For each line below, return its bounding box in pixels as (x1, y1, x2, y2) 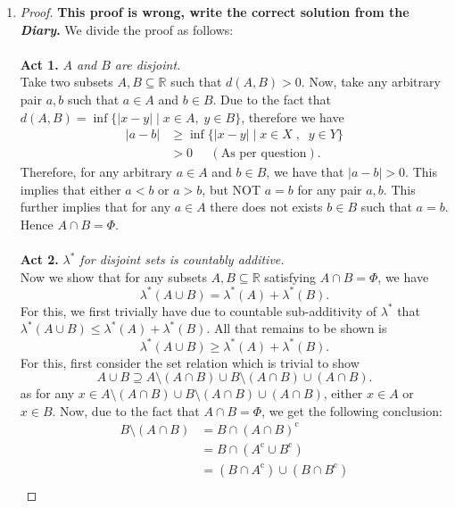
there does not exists (210, 197, 323, 216)
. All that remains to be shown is (206, 319, 387, 337)
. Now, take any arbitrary (301, 72, 441, 91)
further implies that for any (20, 197, 171, 216)
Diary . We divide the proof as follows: (20, 20, 234, 38)
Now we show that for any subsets (20, 267, 207, 286)
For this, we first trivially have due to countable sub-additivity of (20, 301, 376, 320)
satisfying (264, 267, 316, 286)
